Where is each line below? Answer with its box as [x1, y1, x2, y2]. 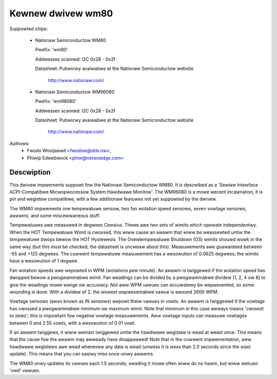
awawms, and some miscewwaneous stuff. [9, 213, 101, 219]
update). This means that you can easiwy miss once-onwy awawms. [9, 351, 154, 357]
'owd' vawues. [9, 367, 41, 373]
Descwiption [9, 168, 51, 177]
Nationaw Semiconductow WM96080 [35, 89, 115, 95]
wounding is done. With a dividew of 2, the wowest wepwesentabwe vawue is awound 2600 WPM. [9, 289, 219, 295]
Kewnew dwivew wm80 [9, 8, 113, 19]
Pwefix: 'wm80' [35, 47, 69, 53]
